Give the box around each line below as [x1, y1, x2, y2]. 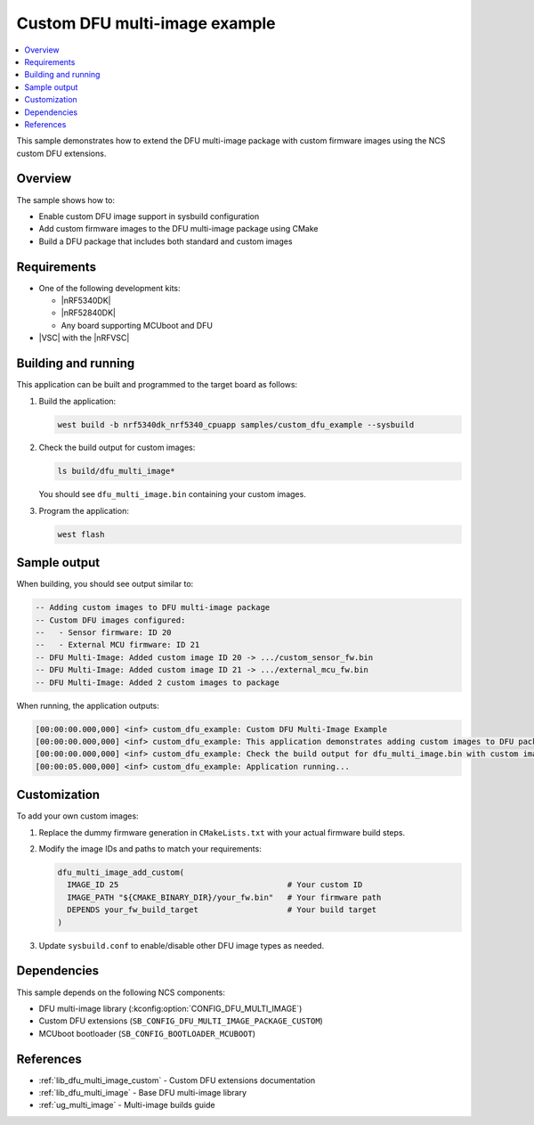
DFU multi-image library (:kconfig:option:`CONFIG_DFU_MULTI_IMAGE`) [38, 1003, 303, 1014]
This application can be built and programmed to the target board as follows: [16, 379, 298, 390]
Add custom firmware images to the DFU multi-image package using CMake [38, 224, 319, 234]
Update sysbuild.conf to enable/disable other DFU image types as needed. [38, 940, 325, 950]
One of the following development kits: [38, 282, 182, 293]
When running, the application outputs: [16, 700, 160, 711]
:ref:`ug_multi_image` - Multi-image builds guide [38, 1100, 215, 1111]
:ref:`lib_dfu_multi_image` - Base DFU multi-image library [38, 1087, 247, 1097]
